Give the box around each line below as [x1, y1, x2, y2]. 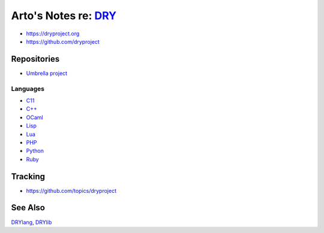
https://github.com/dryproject [26, 38, 100, 45]
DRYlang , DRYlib [11, 219, 52, 226]
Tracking [11, 171, 45, 181]
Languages [11, 84, 45, 93]
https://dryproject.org [26, 30, 80, 37]
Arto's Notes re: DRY [11, 9, 117, 22]
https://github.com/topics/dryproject [26, 187, 117, 194]
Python [26, 147, 44, 155]
